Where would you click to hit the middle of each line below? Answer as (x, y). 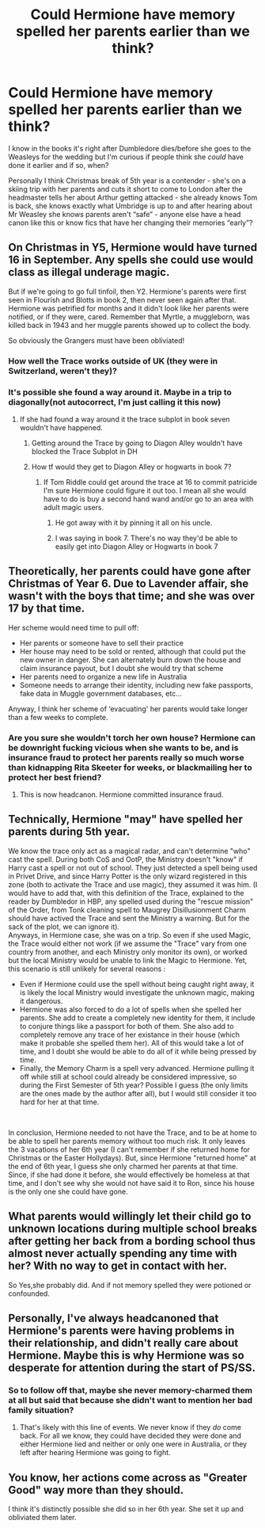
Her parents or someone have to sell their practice (102, 642)
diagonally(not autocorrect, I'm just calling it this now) (115, 402)
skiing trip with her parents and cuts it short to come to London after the (125, 189)
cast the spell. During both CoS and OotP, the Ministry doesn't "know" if (126, 859)
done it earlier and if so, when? (59, 165)
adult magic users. (74, 507)
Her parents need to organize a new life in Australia (103, 676)
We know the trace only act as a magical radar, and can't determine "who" (129, 851)
